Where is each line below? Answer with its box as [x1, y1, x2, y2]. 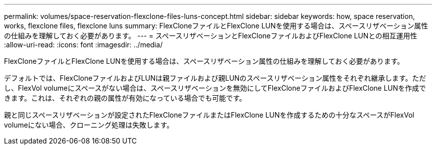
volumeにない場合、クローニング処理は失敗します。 [4, 121, 174, 129]
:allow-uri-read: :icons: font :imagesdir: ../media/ [4, 40, 163, 49]
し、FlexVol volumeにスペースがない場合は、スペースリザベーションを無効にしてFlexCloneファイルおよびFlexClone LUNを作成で [4, 84, 426, 92]
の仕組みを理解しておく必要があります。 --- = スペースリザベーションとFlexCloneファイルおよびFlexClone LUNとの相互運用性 [4, 31, 418, 40]
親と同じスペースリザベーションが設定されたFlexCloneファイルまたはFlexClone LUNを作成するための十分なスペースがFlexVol [4, 111, 415, 119]
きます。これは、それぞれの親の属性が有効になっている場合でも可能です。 [4, 94, 246, 102]
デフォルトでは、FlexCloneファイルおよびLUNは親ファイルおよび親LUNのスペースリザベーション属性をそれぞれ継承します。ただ [4, 74, 426, 82]
